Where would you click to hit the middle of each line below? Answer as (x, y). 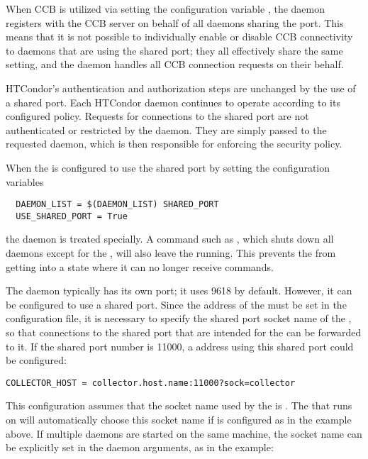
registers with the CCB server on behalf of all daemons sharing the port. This (175, 22)
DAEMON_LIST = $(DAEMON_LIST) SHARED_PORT (117, 205)
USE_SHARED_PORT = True (72, 216)
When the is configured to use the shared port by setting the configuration (168, 167)
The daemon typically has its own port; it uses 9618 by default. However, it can (179, 291)
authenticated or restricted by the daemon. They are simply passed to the (166, 129)
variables (25, 181)
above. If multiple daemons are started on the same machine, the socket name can (184, 433)
